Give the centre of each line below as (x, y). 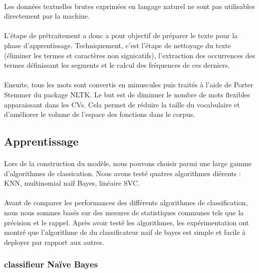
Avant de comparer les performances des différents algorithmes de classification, (126, 202)
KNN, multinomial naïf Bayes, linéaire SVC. (72, 183)
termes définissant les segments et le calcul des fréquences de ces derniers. (117, 65)
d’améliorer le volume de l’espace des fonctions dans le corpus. (100, 114)
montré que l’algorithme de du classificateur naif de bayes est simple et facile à (125, 232)
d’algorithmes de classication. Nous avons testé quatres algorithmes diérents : (122, 173)
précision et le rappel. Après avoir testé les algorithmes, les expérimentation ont (126, 222)
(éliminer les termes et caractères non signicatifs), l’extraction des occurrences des (130, 55)
